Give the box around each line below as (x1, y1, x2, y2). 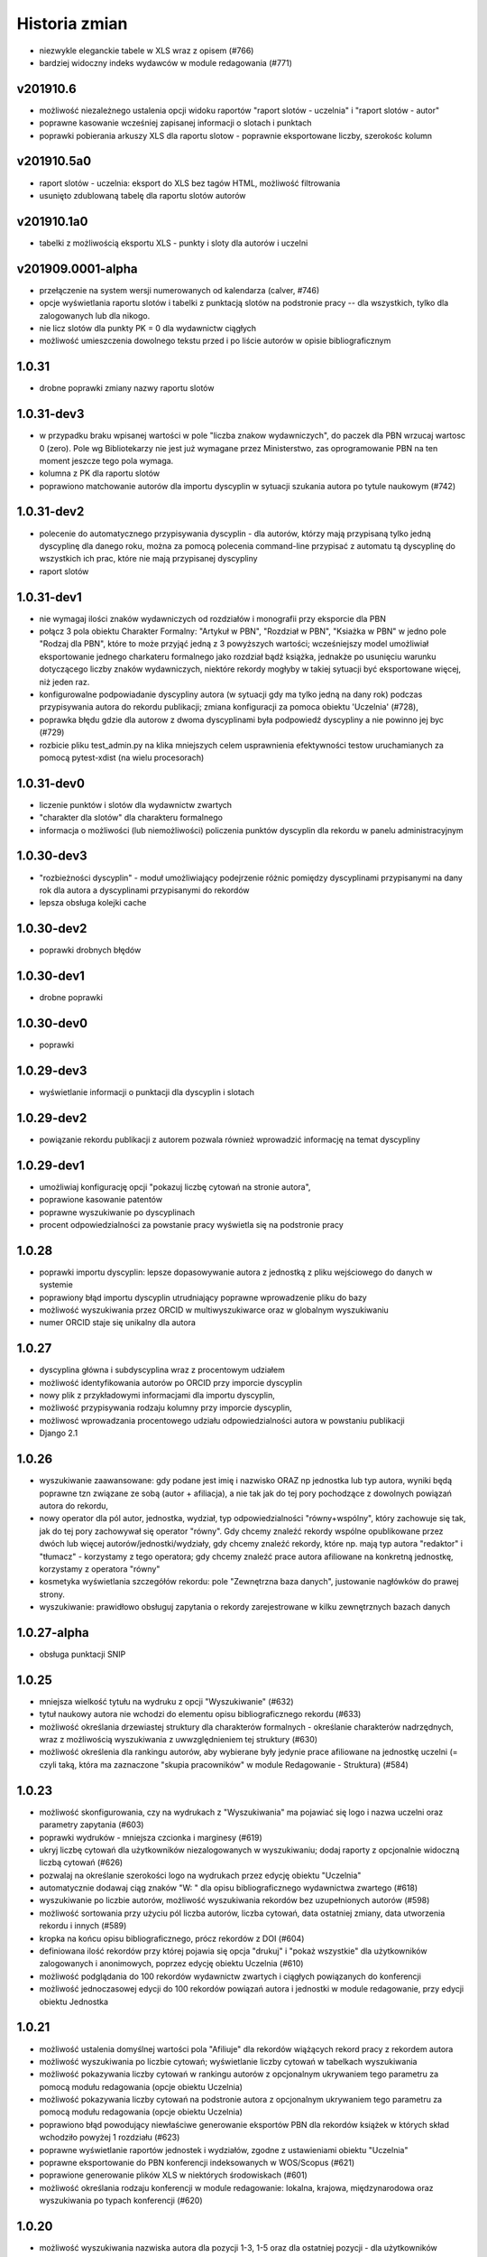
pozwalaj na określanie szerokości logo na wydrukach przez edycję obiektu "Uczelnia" (39, 1870, 362, 1881)
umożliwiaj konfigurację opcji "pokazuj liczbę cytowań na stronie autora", (39, 1181, 311, 1192)
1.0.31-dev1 (16, 590, 82, 605)
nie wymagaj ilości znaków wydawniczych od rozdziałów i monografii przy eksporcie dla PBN (39, 613, 387, 624)
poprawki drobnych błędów (39, 944, 142, 956)
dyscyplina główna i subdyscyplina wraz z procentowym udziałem (39, 1364, 286, 1376)
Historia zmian (16, 14, 128, 33)
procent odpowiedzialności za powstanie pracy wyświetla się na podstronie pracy (39, 1219, 345, 1230)
